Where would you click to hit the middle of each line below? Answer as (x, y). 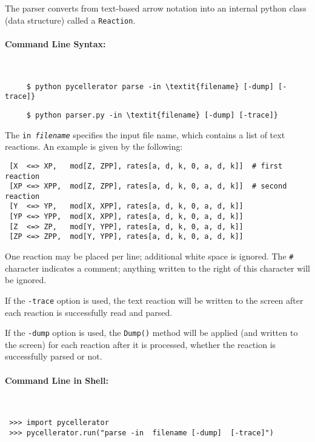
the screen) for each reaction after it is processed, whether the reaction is (141, 344)
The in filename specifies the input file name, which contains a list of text (145, 134)
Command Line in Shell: (57, 380)
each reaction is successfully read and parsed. (89, 312)
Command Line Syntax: (55, 43)
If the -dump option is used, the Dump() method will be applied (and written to (151, 333)
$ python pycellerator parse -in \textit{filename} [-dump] (150, 86)
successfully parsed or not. (54, 356)
